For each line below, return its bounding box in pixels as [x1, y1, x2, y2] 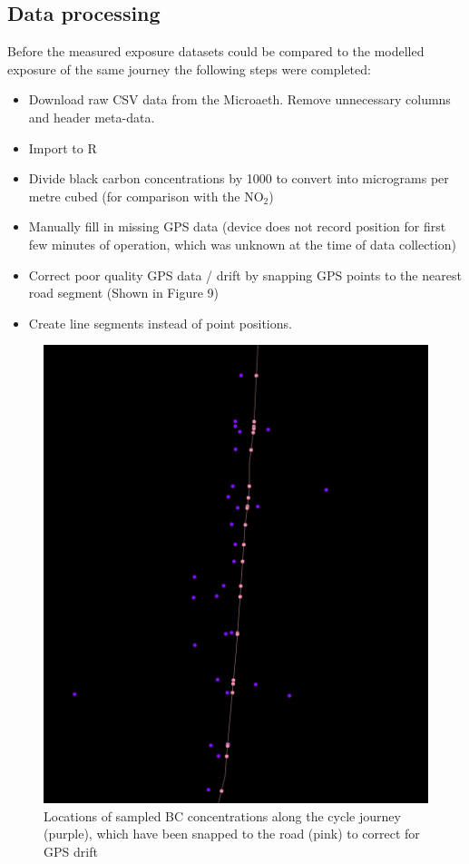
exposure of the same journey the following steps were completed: [7, 59, 371, 78]
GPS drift [44, 841, 98, 860]
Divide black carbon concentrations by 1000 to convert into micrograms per [28, 169, 449, 188]
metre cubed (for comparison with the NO [28, 186, 264, 205]
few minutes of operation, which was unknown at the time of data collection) [28, 234, 456, 253]
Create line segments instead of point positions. [28, 313, 292, 332]
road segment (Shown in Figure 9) [28, 283, 219, 302]
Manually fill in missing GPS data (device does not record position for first [28, 217, 446, 236]
